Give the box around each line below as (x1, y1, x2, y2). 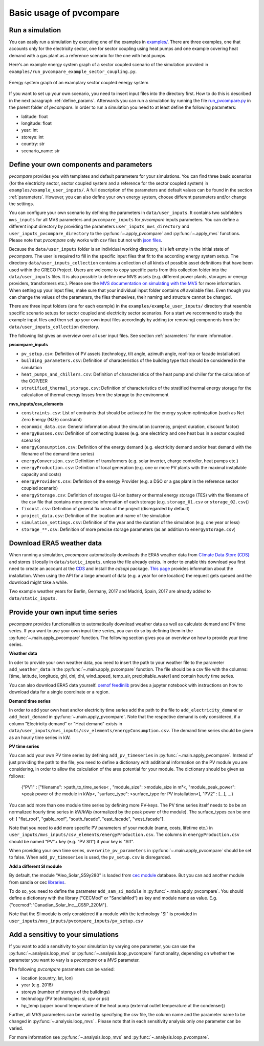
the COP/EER (21, 378, 48, 384)
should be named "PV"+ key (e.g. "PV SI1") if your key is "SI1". (9, 838, 134, 844)
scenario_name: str (21, 147, 60, 154)
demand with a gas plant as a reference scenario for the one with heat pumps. (9, 52, 167, 58)
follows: (9, 773, 25, 779)
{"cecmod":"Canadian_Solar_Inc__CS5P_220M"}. (9, 902, 108, 908)
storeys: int (21, 134, 44, 140)
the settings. (9, 201, 34, 207)
